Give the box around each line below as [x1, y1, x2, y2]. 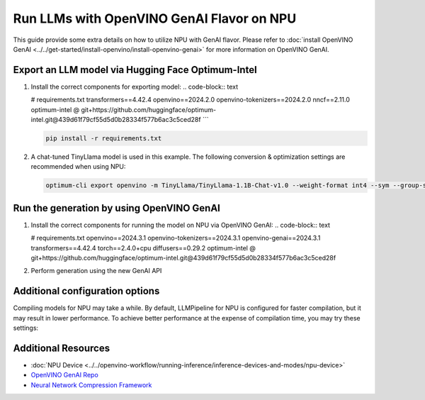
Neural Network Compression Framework [30, 380, 152, 389]
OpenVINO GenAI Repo [30, 371, 98, 379]
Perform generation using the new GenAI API [30, 267, 162, 275]
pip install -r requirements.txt [45, 135, 162, 142]
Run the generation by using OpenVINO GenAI [13, 202, 221, 214]
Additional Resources [13, 342, 110, 354]
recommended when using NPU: [30, 162, 126, 171]
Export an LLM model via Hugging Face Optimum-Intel [13, 64, 258, 76]
